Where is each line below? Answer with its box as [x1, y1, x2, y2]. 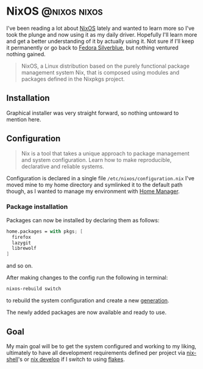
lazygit [12, 239, 32, 246]
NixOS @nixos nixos [6, 4, 103, 18]
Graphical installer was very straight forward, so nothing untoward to [6, 109, 179, 117]
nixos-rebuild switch [6, 286, 62, 292]
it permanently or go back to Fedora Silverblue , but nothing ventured [6, 44, 179, 51]
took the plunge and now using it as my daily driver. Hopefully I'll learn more [6, 31, 198, 38]
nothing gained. [6, 50, 46, 57]
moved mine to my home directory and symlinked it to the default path [6, 181, 183, 188]
